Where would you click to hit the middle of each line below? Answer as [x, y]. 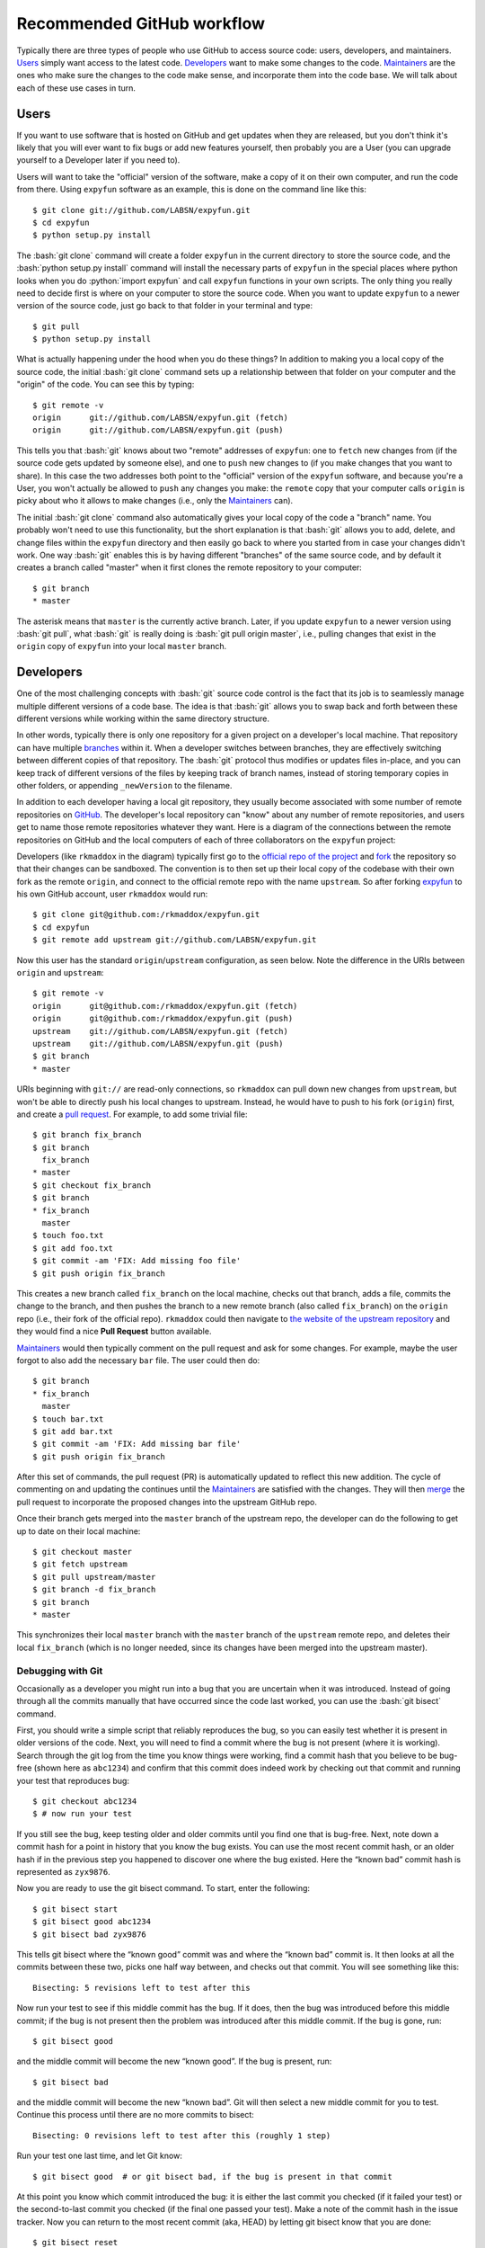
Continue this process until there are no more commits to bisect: [136, 2115]
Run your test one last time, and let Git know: [100, 2156]
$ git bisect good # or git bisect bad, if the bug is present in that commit [212, 2177]
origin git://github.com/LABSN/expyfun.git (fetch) [161, 418]
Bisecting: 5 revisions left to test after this [141, 1988]
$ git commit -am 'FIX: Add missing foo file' [137, 1261]
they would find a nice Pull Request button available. [114, 1332]
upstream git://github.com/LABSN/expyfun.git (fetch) [161, 1031]
